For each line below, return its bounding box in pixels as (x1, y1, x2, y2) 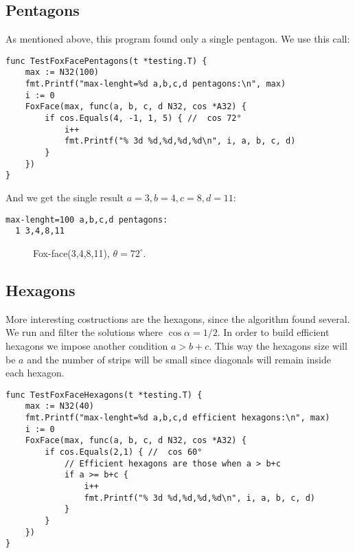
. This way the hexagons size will (209, 338, 347, 352)
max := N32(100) (25, 67, 100, 78)
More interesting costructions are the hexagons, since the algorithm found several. (5, 311, 350, 326)
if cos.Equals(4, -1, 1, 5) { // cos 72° (45, 113, 242, 124)
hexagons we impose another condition (5, 338, 168, 352)
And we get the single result (5, 190, 124, 205)
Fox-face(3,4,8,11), (33, 245, 110, 260)
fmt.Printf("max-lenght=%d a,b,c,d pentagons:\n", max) (25, 79, 286, 89)
